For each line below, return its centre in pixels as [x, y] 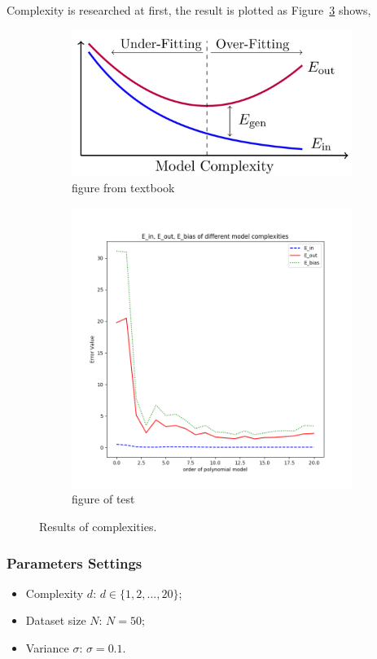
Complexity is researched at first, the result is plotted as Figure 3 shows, [189, 10]
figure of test [103, 499]
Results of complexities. [98, 527]
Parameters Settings [75, 562]
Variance [47, 648]
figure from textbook [123, 188]
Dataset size [56, 620]
